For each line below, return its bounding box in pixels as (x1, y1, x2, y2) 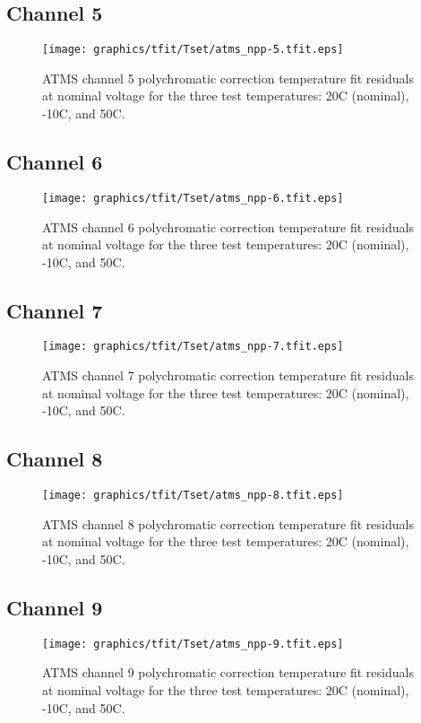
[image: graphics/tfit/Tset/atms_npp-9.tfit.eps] (42, 637, 344, 650)
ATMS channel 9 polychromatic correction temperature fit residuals (42, 663, 414, 682)
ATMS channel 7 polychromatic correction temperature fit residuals (42, 366, 414, 385)
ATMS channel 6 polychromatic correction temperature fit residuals (42, 217, 414, 236)
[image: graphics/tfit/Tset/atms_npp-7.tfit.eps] (42, 340, 344, 353)
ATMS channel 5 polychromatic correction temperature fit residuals (42, 68, 414, 87)
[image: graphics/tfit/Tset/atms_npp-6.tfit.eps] (42, 191, 344, 205)
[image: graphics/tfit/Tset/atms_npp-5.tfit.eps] (42, 43, 344, 57)
